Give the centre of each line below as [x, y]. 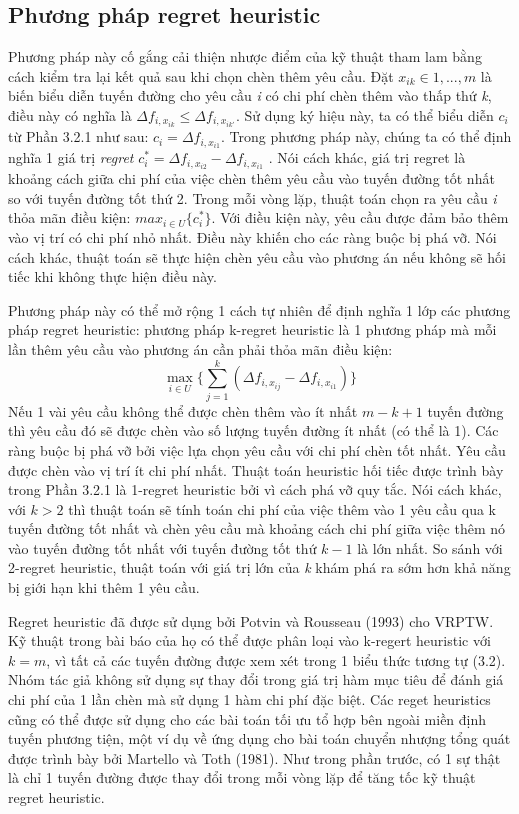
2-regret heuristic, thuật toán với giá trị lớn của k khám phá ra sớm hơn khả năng [259, 567]
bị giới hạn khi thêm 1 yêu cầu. [104, 587]
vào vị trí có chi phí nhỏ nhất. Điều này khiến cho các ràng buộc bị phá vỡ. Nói [252, 237]
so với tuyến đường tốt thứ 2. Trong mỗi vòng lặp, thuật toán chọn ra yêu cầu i [252, 197]
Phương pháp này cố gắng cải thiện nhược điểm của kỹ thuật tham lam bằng [245, 56]
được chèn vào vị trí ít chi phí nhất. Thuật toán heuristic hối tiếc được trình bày [256, 469]
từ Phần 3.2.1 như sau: [78, 136]
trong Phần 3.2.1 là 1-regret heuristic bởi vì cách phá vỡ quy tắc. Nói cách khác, [255, 489]
